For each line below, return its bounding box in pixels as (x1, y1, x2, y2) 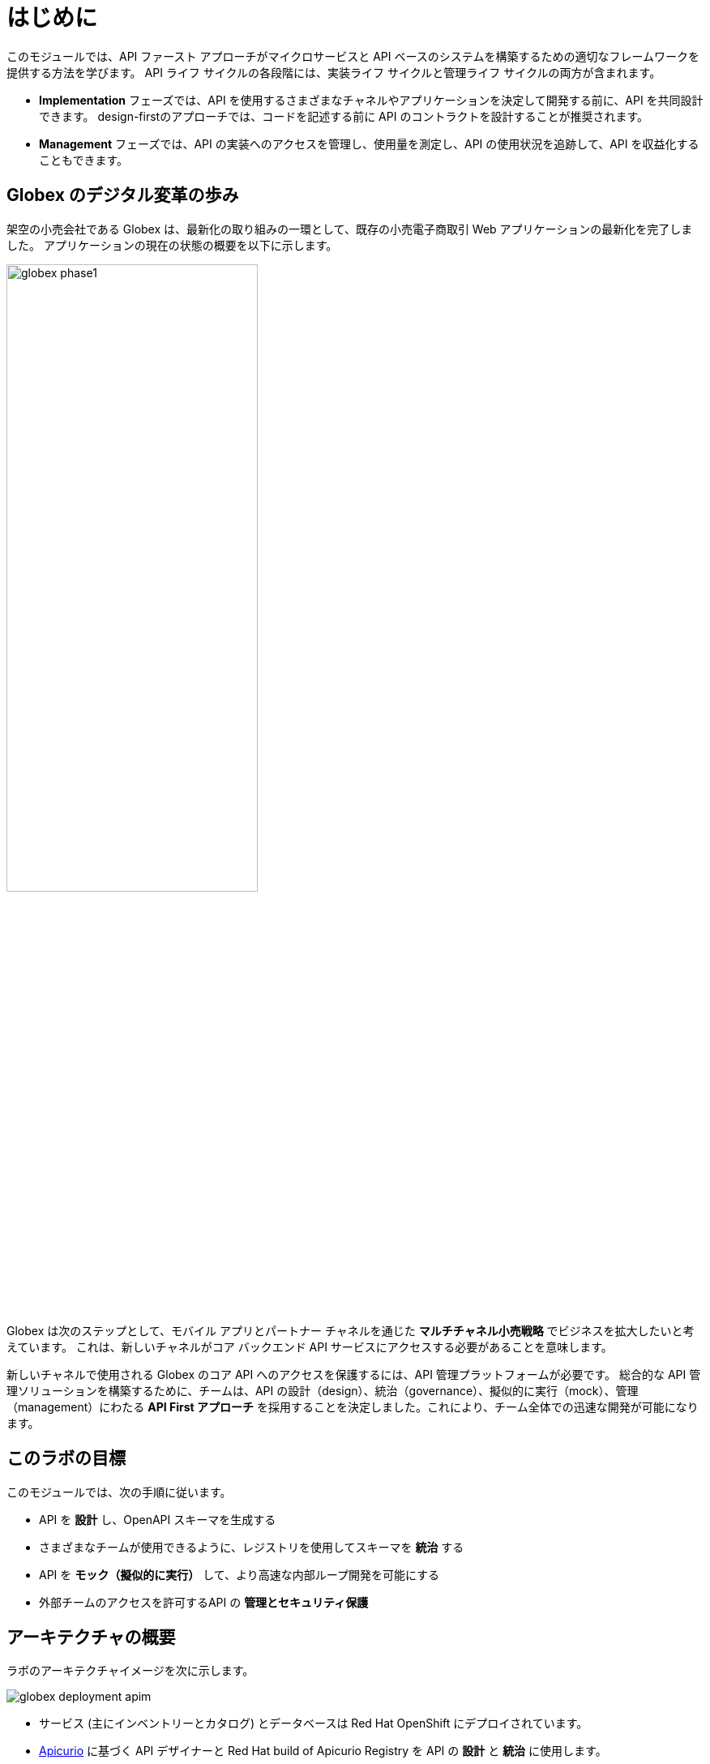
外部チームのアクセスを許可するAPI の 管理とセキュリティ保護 (39, 1595, 369, 1609)
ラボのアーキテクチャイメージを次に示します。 (6, 1663, 254, 1678)
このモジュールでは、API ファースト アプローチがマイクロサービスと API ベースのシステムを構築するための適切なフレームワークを (6, 49, 699, 63)
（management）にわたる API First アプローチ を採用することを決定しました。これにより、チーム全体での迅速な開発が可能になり (6, 1399, 699, 1414)
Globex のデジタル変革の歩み (6, 185, 239, 206)
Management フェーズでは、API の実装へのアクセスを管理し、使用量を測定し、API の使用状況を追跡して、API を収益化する (39, 136, 699, 151)
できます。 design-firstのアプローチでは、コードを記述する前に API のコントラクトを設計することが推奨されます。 (39, 109, 648, 123)
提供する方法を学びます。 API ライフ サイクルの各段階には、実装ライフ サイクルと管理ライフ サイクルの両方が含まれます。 (6, 65, 661, 79)
